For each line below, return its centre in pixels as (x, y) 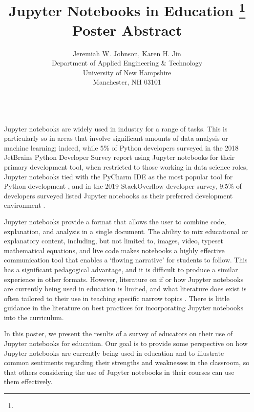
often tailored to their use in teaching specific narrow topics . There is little (117, 298)
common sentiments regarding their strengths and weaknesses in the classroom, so (127, 362)
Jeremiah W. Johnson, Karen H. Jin (127, 53)
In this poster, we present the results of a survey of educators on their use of (118, 334)
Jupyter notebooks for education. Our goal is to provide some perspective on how (126, 343)
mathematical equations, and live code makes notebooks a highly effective (114, 250)
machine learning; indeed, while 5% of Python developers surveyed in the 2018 (121, 147)
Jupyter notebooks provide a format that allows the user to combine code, (115, 221)
